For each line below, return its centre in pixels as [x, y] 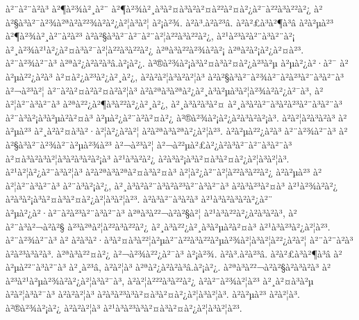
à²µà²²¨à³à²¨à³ [36, 267]
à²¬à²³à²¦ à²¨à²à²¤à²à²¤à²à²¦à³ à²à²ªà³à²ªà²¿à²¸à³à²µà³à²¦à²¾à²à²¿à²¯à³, [159, 90]
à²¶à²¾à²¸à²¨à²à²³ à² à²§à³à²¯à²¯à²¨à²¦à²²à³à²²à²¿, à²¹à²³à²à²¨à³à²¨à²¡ [150, 36]
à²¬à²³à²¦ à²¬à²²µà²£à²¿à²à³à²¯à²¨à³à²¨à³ [203, 144]
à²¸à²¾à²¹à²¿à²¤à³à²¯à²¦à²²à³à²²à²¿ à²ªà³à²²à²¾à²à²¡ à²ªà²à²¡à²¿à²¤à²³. [155, 49]
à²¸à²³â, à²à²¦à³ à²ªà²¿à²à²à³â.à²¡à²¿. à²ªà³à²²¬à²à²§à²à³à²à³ [194, 267]
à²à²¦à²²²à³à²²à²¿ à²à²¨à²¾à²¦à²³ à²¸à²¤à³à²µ [220, 280]
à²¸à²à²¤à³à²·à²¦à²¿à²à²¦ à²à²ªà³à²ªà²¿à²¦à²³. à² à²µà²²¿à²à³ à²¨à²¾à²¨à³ [185, 131]
